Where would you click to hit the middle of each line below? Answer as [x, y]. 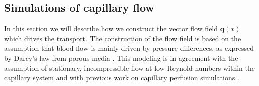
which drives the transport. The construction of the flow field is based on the [123, 38]
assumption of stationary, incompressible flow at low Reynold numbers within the [129, 68]
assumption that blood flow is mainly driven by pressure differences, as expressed [129, 48]
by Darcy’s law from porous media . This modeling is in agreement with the [121, 58]
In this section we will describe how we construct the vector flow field [111, 29]
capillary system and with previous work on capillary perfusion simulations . [122, 78]
